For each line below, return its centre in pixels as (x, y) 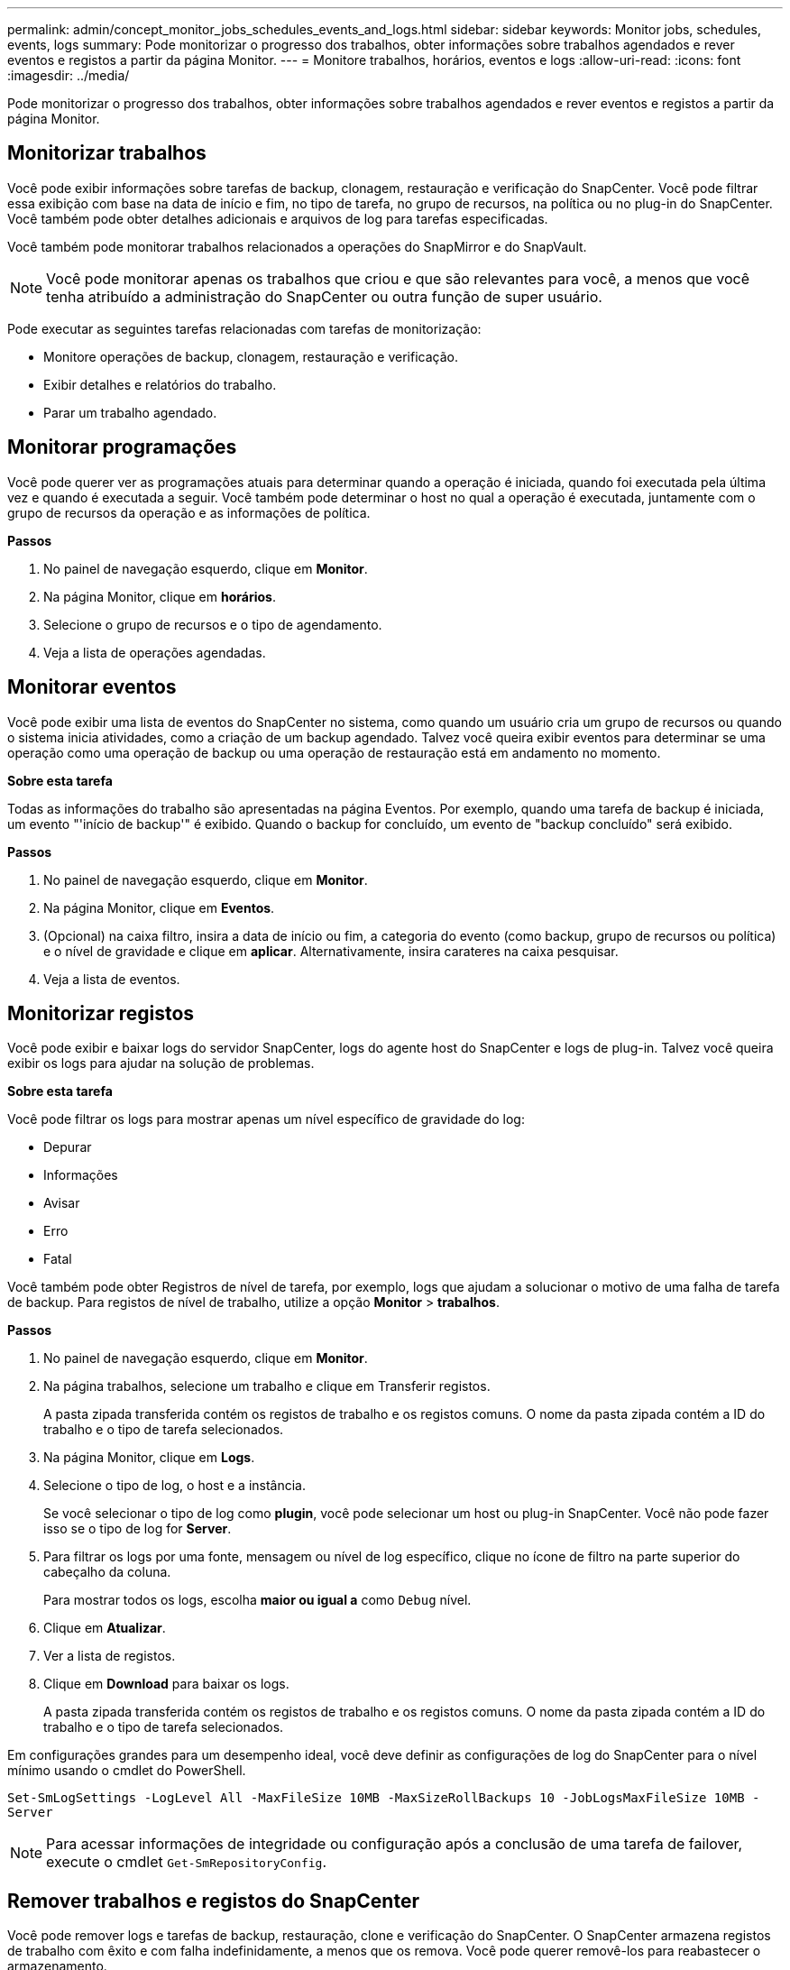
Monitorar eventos (92, 687)
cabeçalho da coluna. (107, 1572)
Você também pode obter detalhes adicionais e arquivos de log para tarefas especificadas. (278, 218)
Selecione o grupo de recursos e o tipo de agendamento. (213, 624)
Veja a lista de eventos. (112, 979)
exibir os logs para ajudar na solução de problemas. (161, 1063)
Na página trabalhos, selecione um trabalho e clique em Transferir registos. (267, 1386)
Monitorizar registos (101, 1013)
